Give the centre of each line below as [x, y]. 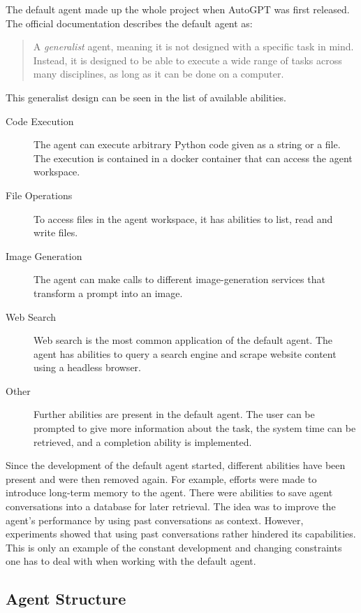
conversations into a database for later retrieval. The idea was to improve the [171, 506]
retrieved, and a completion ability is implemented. [143, 441]
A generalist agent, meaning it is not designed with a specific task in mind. [193, 46]
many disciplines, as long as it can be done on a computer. [159, 74]
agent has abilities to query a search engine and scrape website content [185, 353]
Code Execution [40, 121]
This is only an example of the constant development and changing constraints [174, 547]
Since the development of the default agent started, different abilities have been [176, 465]
